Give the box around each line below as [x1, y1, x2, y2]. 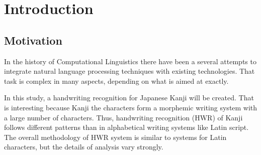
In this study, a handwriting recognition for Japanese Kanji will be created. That [4, 92, 254, 103]
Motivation [4, 32, 62, 48]
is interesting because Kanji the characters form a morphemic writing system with [4, 102, 257, 112]
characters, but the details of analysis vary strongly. [4, 141, 163, 152]
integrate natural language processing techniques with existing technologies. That [4, 66, 255, 76]
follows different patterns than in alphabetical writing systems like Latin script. [4, 122, 249, 132]
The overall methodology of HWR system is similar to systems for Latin [4, 131, 227, 142]
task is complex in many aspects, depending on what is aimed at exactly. [4, 75, 229, 86]
